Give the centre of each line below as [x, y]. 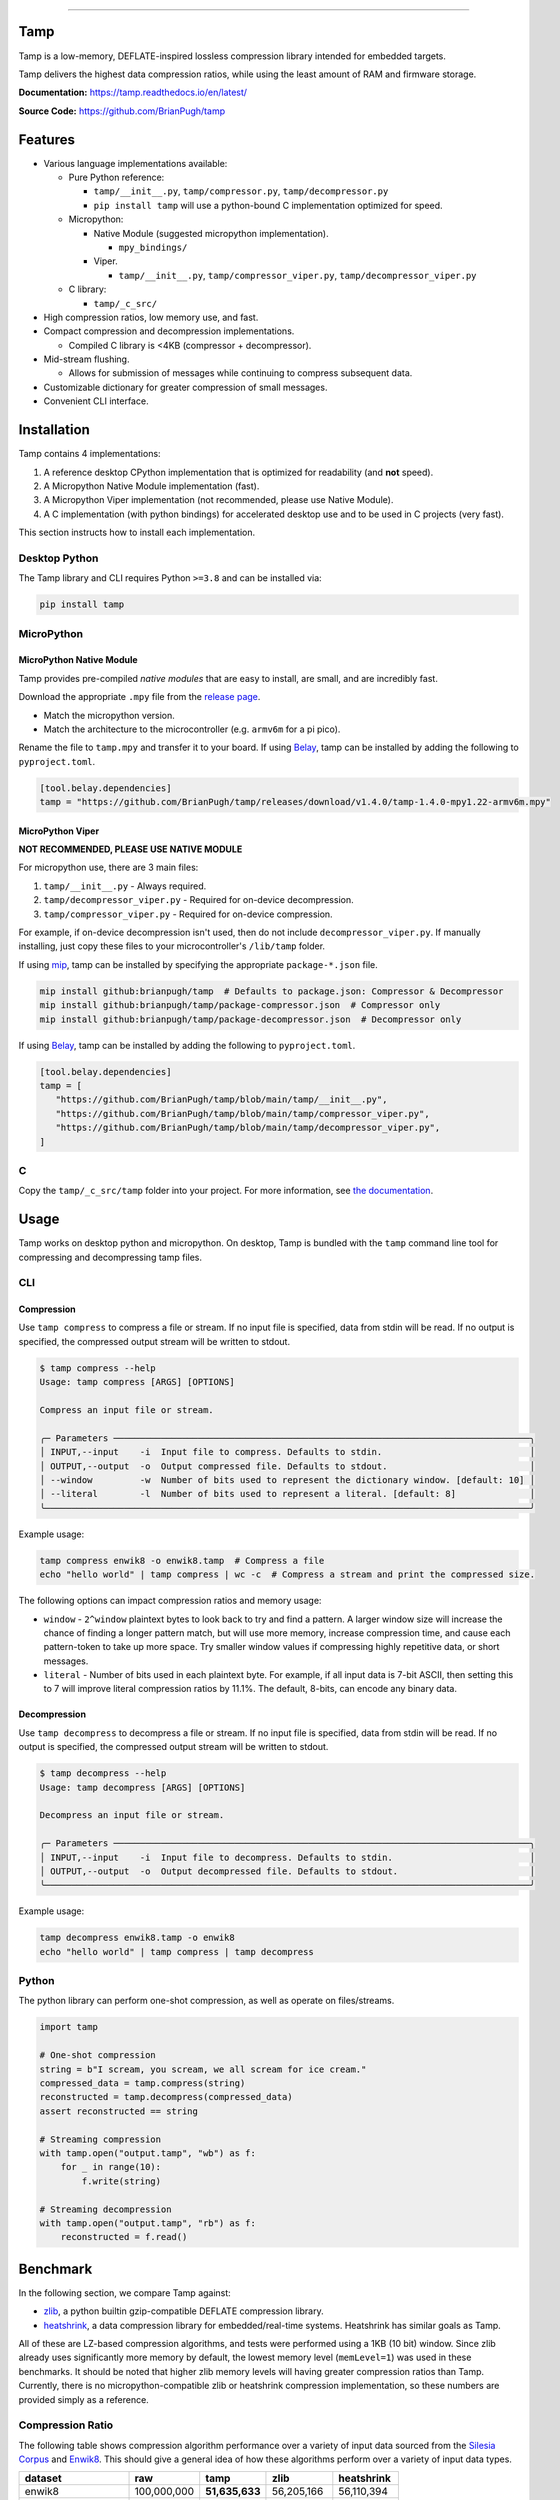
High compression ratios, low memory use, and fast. [151, 317]
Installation [54, 430]
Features [46, 139]
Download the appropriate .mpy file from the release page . [139, 697]
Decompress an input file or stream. [132, 1815]
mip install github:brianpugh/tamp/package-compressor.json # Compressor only [240, 1005]
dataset [43, 2478]
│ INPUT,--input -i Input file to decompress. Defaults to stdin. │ [287, 1857]
